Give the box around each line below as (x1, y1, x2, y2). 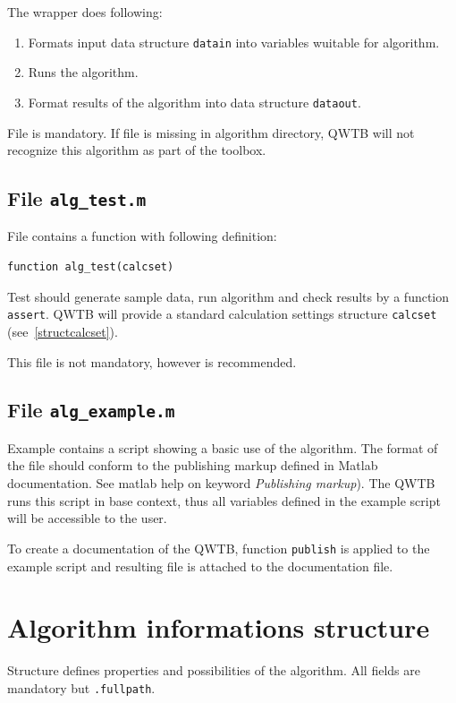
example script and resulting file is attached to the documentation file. (7, 556, 393, 575)
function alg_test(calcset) (7, 261, 174, 274)
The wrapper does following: (7, 3, 163, 21)
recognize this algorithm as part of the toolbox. (7, 141, 266, 159)
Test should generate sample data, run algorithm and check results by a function (7, 287, 450, 305)
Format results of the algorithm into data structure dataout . (28, 92, 361, 111)
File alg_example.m (7, 396, 175, 424)
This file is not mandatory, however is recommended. (7, 352, 297, 371)
